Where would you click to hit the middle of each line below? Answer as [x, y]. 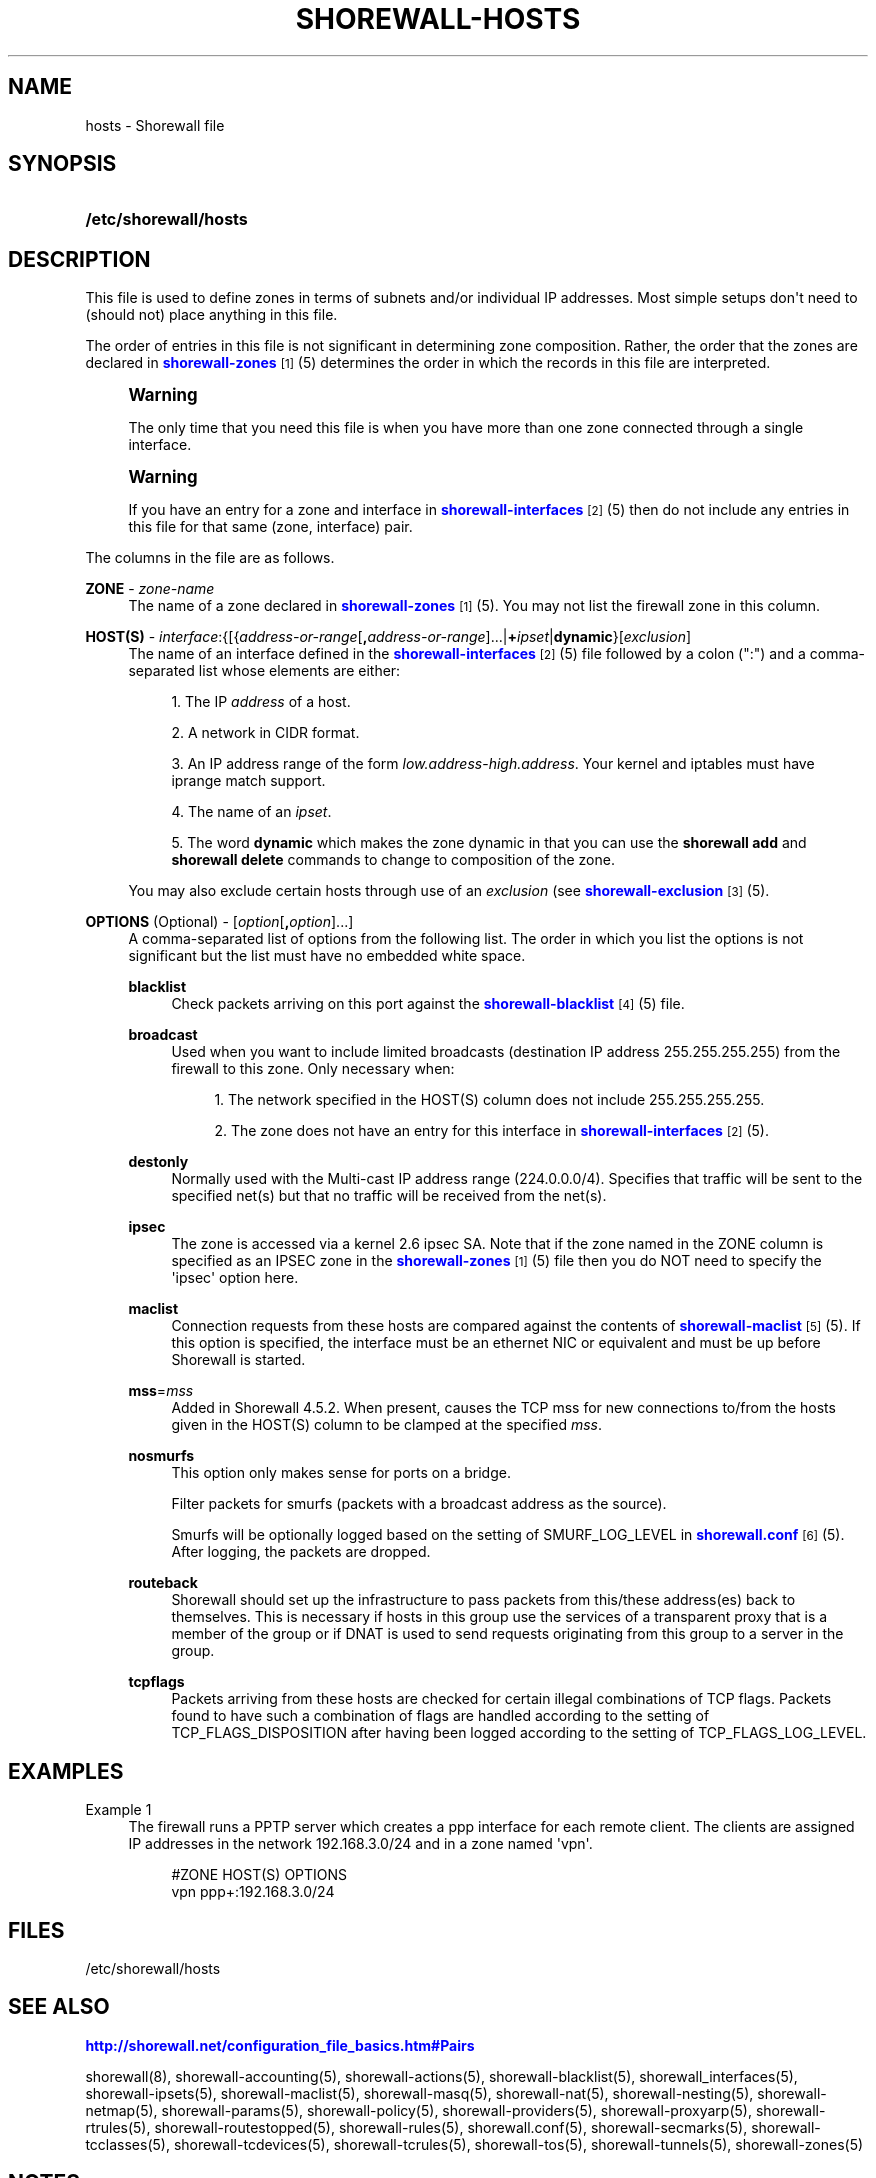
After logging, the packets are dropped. [301, 1552]
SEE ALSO [59, 2007]
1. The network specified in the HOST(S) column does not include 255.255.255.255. [489, 1100]
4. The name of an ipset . [251, 812]
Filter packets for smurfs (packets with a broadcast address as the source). [419, 1504]
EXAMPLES [66, 1771]
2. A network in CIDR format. [265, 733]
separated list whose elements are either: [264, 671]
